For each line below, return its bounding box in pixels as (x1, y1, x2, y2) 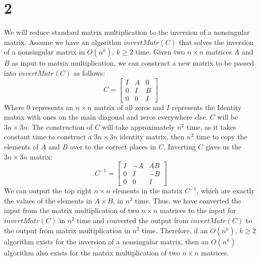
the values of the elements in (4, 195, 92, 205)
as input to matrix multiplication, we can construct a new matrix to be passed (12, 58, 254, 68)
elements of (4, 141, 39, 151)
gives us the (205, 141, 242, 151)
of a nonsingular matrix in (4, 46, 85, 57)
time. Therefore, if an (142, 225, 208, 235)
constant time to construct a (4, 131, 92, 142)
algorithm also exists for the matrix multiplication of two (4, 247, 180, 257)
